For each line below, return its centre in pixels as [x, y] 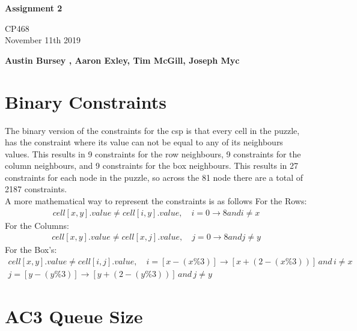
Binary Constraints [86, 101]
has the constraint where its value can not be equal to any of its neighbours [144, 142]
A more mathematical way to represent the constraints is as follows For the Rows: [156, 201]
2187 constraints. [36, 189]
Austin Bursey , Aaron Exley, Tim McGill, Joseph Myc [122, 60]
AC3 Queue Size [74, 316]
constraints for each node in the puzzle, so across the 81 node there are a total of [154, 177]
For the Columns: [37, 225]
